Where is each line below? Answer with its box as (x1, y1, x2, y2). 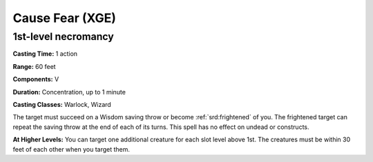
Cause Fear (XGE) (12, 10, 117, 26)
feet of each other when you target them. (12, 145, 131, 153)
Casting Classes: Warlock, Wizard (12, 100, 112, 108)
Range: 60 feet (12, 62, 56, 70)
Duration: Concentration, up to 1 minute (12, 88, 126, 96)
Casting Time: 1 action (12, 50, 78, 58)
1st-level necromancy (12, 30, 114, 43)
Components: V (12, 75, 59, 83)
